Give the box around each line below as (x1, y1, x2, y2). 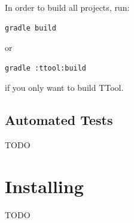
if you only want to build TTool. (5, 81, 124, 94)
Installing (5, 173, 84, 198)
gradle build (5, 23, 56, 32)
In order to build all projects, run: (5, 1, 130, 13)
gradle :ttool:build (5, 63, 87, 72)
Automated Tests (5, 111, 113, 129)
